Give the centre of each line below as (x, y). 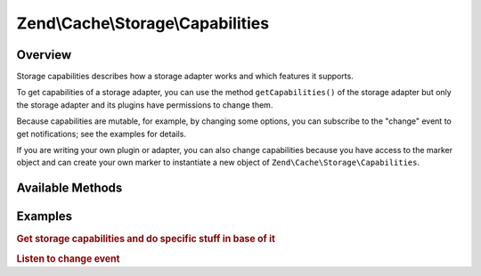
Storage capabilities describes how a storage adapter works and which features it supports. (185, 77)
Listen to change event (68, 258)
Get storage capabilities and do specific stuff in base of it (146, 239)
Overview (44, 55)
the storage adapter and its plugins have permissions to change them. (145, 105)
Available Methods (69, 188)
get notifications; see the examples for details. (102, 134)
